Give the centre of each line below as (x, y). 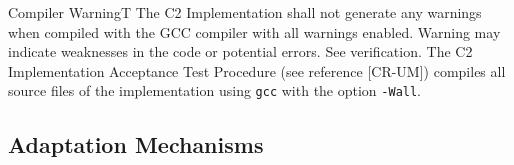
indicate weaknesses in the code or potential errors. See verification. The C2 (240, 51)
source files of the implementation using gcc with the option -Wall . (215, 90)
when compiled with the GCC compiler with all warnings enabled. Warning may (254, 31)
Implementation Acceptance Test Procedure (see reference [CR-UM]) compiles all (257, 70)
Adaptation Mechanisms (136, 144)
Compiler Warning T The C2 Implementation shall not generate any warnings (245, 12)
